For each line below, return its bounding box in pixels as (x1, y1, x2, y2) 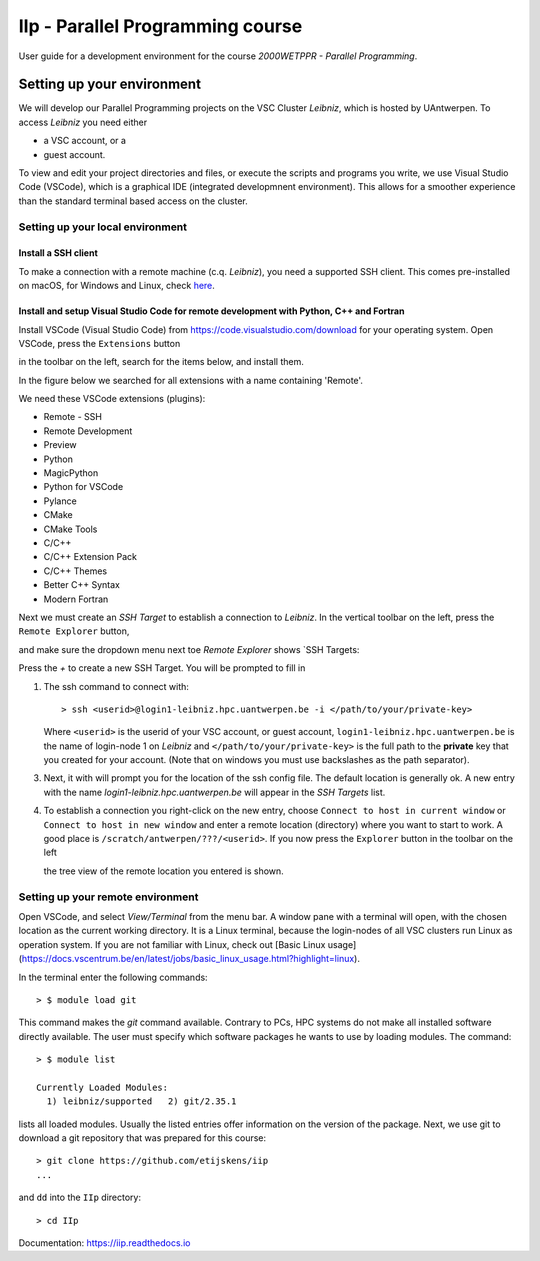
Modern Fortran (43, 593, 109, 605)
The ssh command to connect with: (43, 680, 190, 692)
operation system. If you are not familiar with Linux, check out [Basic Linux (18, 938, 326, 950)
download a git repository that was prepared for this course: (18, 1132, 267, 1144)
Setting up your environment (18, 76, 202, 93)
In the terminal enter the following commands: (18, 971, 209, 983)
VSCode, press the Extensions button (18, 337, 181, 349)
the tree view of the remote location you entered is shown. (43, 865, 284, 877)
